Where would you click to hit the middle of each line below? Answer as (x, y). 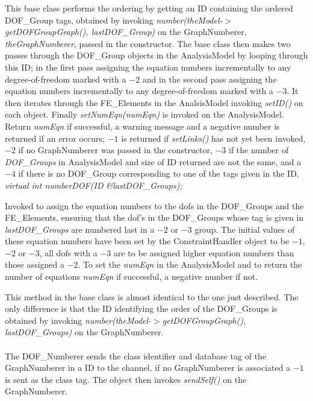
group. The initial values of (245, 229)
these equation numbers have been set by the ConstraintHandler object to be (147, 241)
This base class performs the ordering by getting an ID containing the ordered (149, 8)
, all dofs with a (68, 252)
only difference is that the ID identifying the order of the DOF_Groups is (141, 308)
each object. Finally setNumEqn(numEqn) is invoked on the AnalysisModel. (144, 114)
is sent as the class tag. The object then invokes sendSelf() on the (126, 379)
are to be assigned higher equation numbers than (204, 252)
